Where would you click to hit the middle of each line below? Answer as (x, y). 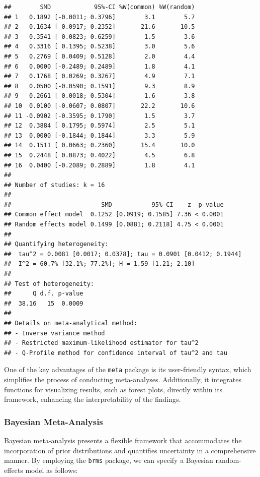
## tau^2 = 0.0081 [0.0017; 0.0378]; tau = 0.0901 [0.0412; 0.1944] (123, 254)
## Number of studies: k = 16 (55, 185)
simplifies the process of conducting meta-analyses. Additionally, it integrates (123, 379)
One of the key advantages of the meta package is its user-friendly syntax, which (128, 369)
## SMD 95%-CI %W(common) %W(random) (100, 7)
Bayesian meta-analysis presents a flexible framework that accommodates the (123, 440)
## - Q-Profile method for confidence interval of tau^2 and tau (116, 353)
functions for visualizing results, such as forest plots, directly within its (113, 389)
